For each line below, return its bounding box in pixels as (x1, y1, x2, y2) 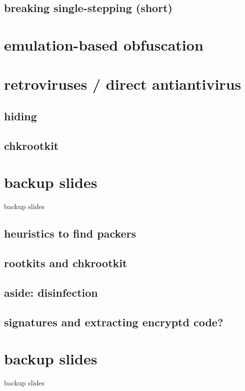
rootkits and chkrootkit (4, 255, 127, 270)
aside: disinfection (4, 284, 98, 300)
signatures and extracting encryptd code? (4, 314, 223, 329)
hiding (4, 108, 37, 123)
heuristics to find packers (4, 226, 136, 241)
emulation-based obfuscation (4, 34, 203, 55)
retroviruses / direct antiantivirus (4, 74, 241, 94)
